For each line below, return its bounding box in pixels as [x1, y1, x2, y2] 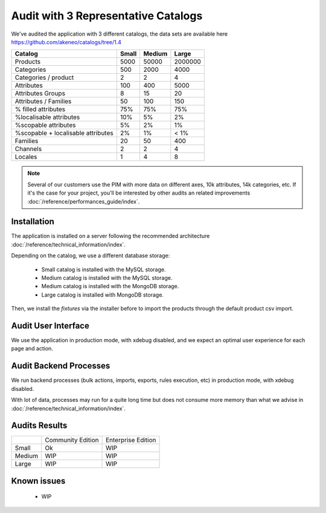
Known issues [11, 476, 66, 486]
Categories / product [14, 73, 74, 82]
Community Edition [45, 436, 99, 444]
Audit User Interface [11, 320, 90, 331]
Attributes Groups [14, 89, 66, 98]
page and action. [11, 345, 54, 352]
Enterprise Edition [106, 436, 156, 444]
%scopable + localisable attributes [14, 129, 114, 137]
